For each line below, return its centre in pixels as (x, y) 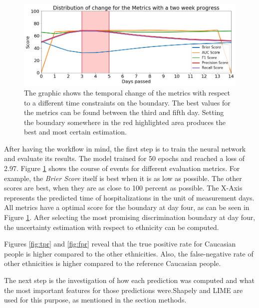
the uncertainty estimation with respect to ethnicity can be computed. (112, 227)
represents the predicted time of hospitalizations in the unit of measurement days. (129, 197)
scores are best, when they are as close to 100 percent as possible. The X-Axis (123, 188)
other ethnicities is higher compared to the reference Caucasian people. (113, 263)
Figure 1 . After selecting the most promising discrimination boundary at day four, (130, 217)
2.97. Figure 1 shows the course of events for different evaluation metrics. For (122, 168)
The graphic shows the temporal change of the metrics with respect (127, 92)
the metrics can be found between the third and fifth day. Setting (124, 112)
